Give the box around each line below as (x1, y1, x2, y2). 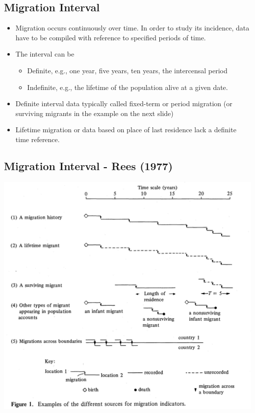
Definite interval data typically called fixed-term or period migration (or (15, 98, 232, 109)
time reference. (15, 134, 60, 144)
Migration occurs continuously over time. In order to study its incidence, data (15, 23, 250, 33)
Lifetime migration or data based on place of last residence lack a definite (15, 124, 236, 135)
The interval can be (15, 49, 75, 59)
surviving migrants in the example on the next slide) (15, 108, 174, 118)
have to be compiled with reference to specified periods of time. (15, 32, 206, 42)
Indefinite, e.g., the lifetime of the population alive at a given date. (27, 82, 228, 92)
